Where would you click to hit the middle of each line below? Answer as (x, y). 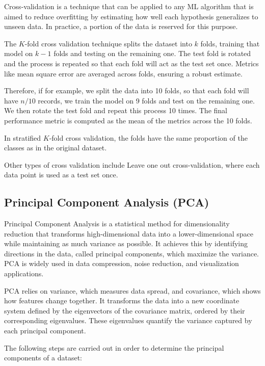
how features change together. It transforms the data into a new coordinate (122, 300)
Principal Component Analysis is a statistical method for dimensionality (117, 224)
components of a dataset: (43, 358)
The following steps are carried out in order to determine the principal (114, 347)
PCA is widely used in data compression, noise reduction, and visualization (122, 263)
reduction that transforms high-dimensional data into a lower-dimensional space (129, 233)
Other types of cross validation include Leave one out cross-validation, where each (132, 164)
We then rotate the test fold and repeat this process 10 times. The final (116, 110)
